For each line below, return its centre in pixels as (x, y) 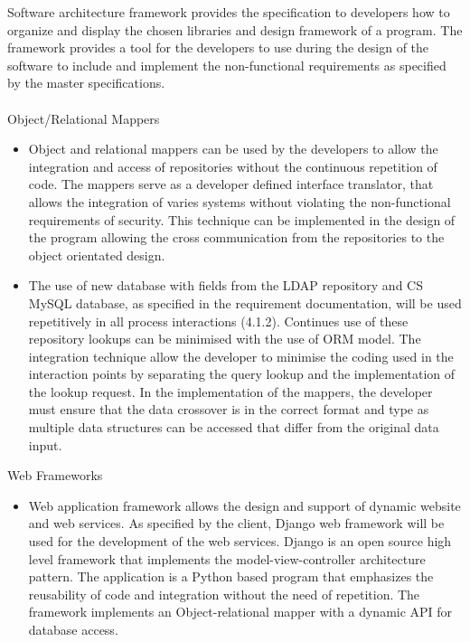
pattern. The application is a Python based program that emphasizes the (231, 576)
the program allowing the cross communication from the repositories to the (236, 237)
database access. (73, 629)
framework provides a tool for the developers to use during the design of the (218, 47)
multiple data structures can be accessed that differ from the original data (234, 427)
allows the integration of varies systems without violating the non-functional (240, 201)
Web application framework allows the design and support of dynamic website (244, 505)
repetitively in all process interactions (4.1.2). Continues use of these (218, 321)
